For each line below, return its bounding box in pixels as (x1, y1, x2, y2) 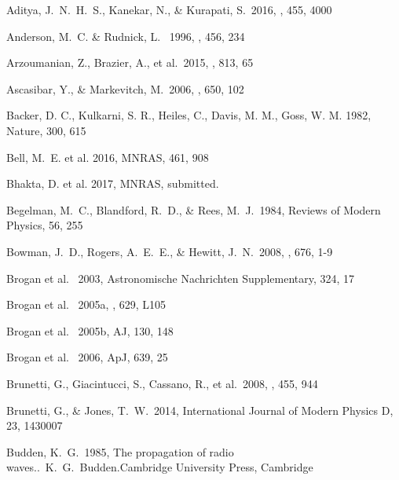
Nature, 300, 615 (6, 122, 86, 138)
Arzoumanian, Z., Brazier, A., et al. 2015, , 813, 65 (6, 54, 254, 71)
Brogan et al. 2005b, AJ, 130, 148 (6, 322, 174, 339)
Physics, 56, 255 (6, 217, 83, 233)
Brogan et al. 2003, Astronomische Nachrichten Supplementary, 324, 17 (6, 269, 355, 286)
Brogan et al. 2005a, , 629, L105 (6, 296, 167, 313)
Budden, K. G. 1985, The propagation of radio (6, 443, 234, 460)
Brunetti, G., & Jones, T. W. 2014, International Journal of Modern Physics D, (6, 401, 394, 418)
